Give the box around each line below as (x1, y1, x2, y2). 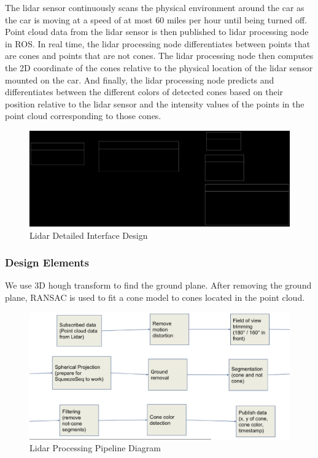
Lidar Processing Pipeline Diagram (29, 441, 161, 454)
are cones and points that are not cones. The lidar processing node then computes (5, 49, 314, 62)
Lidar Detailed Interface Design (29, 228, 148, 241)
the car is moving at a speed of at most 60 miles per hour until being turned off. (5, 13, 308, 26)
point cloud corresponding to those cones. (5, 109, 161, 122)
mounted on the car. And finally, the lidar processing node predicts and (5, 73, 274, 86)
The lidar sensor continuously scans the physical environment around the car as (5, 1, 304, 14)
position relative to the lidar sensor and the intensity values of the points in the (5, 97, 304, 110)
